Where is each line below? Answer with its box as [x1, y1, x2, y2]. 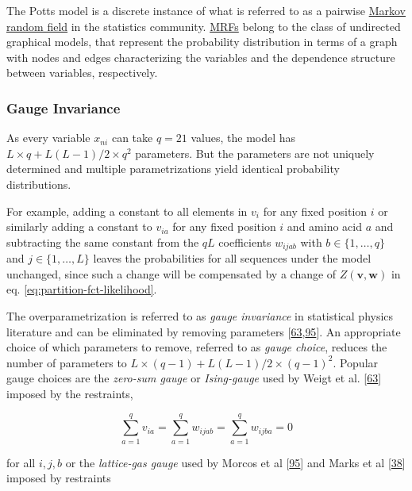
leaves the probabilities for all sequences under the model [93, 250, 372, 267]
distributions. [6, 175, 71, 192]
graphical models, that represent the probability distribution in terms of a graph [6, 33, 398, 50]
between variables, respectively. [6, 64, 158, 81]
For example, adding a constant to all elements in [6, 202, 248, 219]
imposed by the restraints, [6, 385, 133, 401]
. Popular [333, 354, 379, 370]
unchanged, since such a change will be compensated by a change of [6, 265, 337, 282]
